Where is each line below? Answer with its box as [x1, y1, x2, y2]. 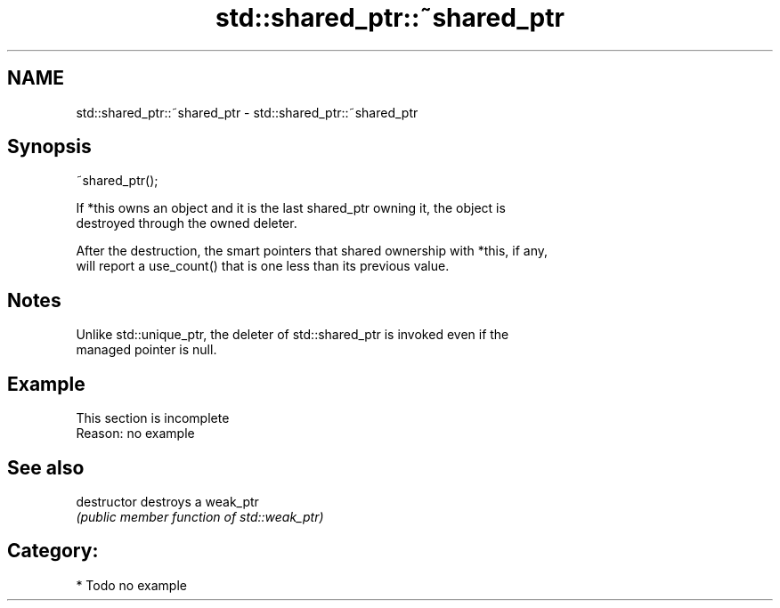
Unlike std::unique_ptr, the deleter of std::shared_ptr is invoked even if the [76, 327, 509, 343]
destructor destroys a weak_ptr [76, 493, 259, 509]
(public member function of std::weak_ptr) [76, 508, 324, 524]
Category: [7, 539, 99, 563]
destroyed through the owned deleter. [76, 215, 297, 231]
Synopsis [7, 135, 92, 158]
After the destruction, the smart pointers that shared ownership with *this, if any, [76, 243, 548, 259]
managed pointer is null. [76, 342, 217, 358]
